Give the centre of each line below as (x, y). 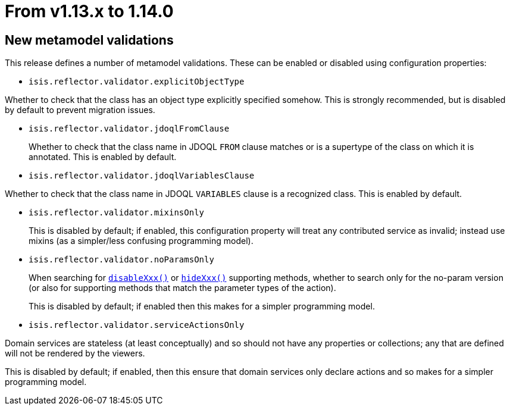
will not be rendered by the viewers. (75, 353)
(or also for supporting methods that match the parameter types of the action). (182, 288)
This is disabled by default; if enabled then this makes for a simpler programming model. (202, 306)
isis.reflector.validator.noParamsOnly (121, 260)
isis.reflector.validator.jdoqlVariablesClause (142, 176)
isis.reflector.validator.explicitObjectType (137, 82)
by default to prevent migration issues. (80, 110)
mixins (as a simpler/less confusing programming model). (141, 241)
